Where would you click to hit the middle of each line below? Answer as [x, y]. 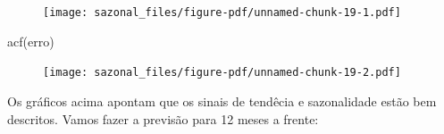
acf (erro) [31, 41]
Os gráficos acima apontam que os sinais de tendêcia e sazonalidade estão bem [222, 100]
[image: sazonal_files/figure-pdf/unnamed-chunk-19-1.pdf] [222, 13]
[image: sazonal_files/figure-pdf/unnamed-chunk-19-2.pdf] [222, 73]
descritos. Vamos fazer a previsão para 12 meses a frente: [163, 118]
